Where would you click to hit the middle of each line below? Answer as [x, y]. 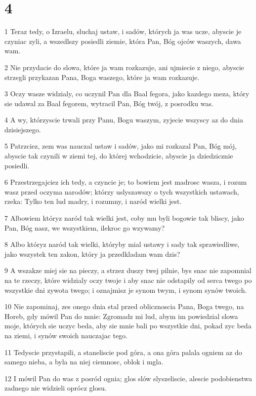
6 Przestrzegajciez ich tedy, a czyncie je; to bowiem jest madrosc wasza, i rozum [126, 182]
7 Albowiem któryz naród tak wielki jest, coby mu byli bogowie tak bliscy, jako [124, 218]
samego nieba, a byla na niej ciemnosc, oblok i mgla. [84, 362]
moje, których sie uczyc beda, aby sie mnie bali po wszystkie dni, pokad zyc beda [128, 326]
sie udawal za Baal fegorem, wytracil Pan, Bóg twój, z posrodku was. [109, 103]
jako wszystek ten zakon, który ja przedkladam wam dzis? [92, 254]
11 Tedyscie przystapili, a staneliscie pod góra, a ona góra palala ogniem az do [123, 352]
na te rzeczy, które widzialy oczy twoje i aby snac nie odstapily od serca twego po [128, 280]
